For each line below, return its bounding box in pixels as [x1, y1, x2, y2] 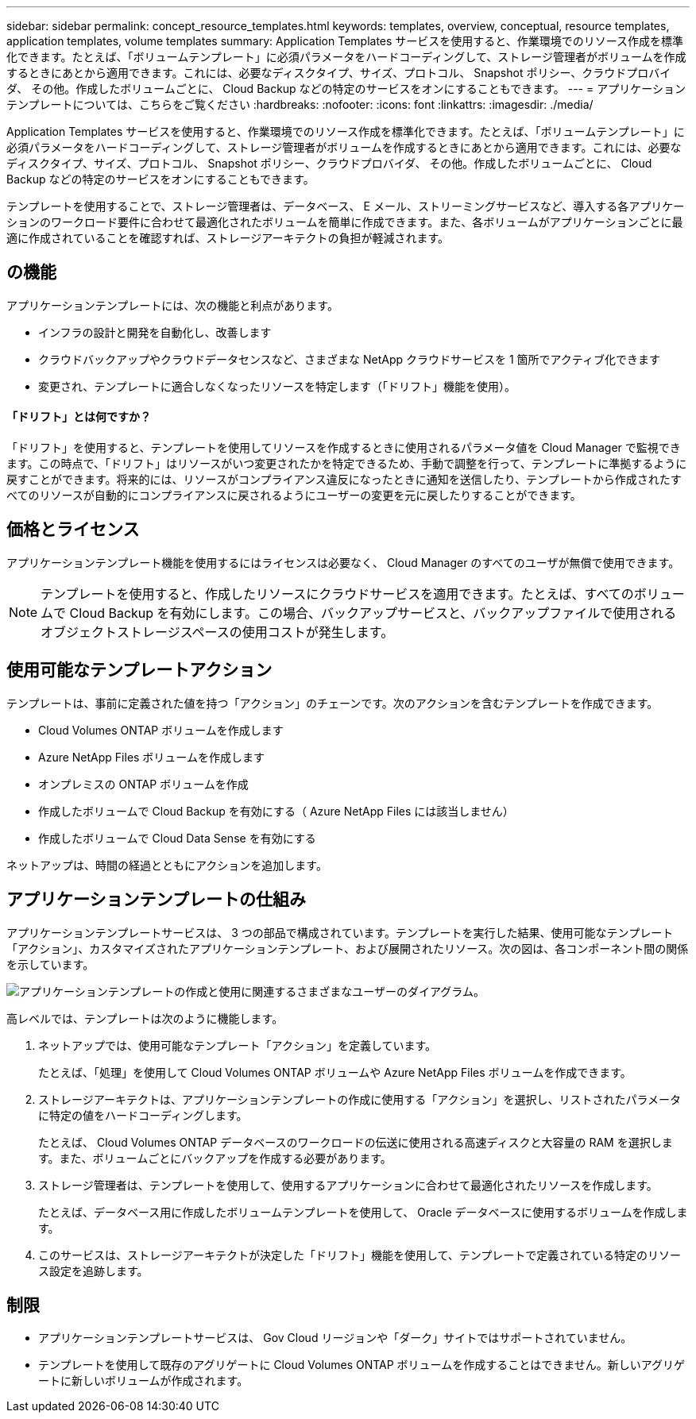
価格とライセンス [6, 519, 140, 540]
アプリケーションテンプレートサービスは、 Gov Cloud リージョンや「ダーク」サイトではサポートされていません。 [38, 1331, 632, 1345]
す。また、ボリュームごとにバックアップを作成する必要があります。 [38, 1151, 392, 1165]
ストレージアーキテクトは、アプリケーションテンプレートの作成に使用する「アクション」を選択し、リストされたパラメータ [38, 1092, 682, 1106]
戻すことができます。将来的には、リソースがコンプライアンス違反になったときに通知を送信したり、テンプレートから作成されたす [6, 472, 682, 487]
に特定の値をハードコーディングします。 [38, 1108, 248, 1122]
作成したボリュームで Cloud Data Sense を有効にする [38, 831, 316, 845]
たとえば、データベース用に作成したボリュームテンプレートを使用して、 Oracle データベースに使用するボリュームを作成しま [38, 1205, 688, 1219]
